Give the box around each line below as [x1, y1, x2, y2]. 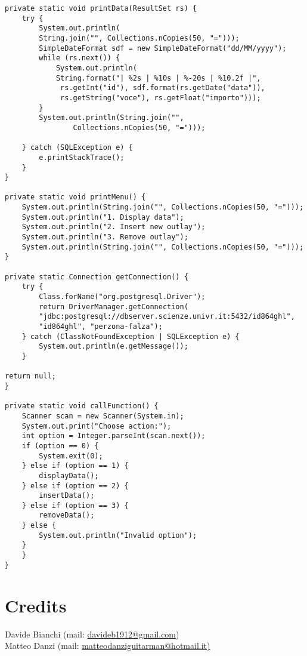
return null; [5, 372, 56, 381]
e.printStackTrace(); [39, 153, 125, 162]
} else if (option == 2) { [21, 481, 129, 490]
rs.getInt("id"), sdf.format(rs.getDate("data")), [60, 84, 265, 93]
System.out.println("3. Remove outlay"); [21, 233, 188, 242]
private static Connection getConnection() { [5, 272, 188, 281]
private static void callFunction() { [5, 402, 159, 411]
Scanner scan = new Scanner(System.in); [21, 411, 184, 420]
